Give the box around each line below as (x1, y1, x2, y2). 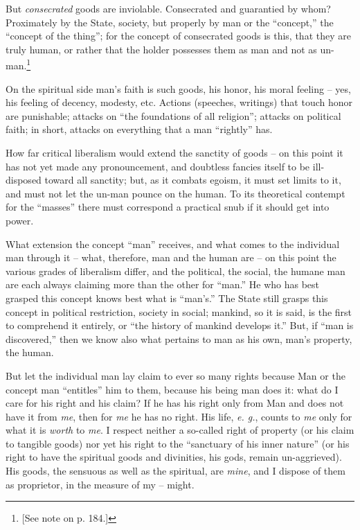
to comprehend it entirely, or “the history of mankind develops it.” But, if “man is (6, 318, 354, 333)
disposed (6, 173, 42, 187)
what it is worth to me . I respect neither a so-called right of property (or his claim (6, 423, 354, 437)
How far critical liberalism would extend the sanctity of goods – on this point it (6, 145, 343, 159)
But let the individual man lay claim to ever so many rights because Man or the (6, 368, 345, 382)
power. (6, 213, 34, 227)
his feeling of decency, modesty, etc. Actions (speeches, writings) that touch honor (6, 95, 353, 109)
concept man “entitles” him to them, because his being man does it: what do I (6, 382, 339, 396)
